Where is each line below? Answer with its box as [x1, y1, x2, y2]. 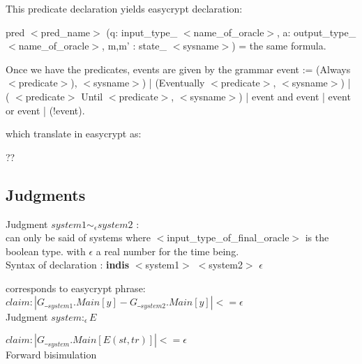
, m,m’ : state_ [102, 38, 167, 53]
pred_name [40, 24, 91, 39]
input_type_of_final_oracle [167, 230, 289, 245]
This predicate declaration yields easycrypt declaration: [6, 1, 243, 15]
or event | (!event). [6, 103, 85, 117]
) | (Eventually [142, 75, 205, 90]
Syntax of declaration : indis [6, 257, 130, 272]
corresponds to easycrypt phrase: [6, 280, 146, 295]
